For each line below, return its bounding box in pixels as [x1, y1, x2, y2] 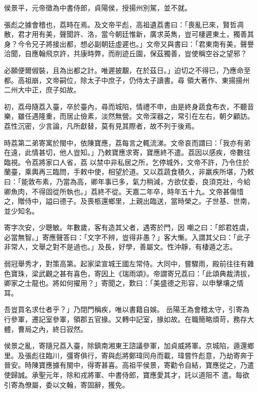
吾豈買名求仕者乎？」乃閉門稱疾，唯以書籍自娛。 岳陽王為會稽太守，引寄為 [4, 304, 250, 314]
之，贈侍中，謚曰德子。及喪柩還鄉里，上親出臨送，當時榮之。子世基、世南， [4, 196, 254, 206]
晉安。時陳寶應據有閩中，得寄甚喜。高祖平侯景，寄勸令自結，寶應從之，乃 [4, 360, 247, 370]
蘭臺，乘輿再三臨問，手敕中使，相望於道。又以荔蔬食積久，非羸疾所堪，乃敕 [4, 166, 254, 177]
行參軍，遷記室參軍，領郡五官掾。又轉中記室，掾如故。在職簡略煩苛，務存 [4, 314, 247, 324]
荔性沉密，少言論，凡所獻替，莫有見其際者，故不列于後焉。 [4, 120, 198, 131]
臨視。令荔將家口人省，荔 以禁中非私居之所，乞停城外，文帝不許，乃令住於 [4, 157, 250, 167]
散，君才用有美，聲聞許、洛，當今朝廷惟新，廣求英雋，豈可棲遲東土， [4, 29, 233, 39]
